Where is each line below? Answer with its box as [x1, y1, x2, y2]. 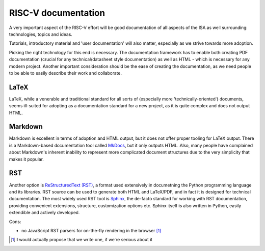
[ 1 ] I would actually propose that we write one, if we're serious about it [10, 237, 153, 243]
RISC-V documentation [9, 7, 106, 18]
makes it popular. [9, 156, 44, 162]
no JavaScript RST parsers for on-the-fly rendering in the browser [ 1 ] [21, 227, 161, 233]
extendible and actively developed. [9, 210, 80, 216]
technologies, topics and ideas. [9, 31, 73, 37]
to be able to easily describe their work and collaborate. [9, 70, 122, 76]
